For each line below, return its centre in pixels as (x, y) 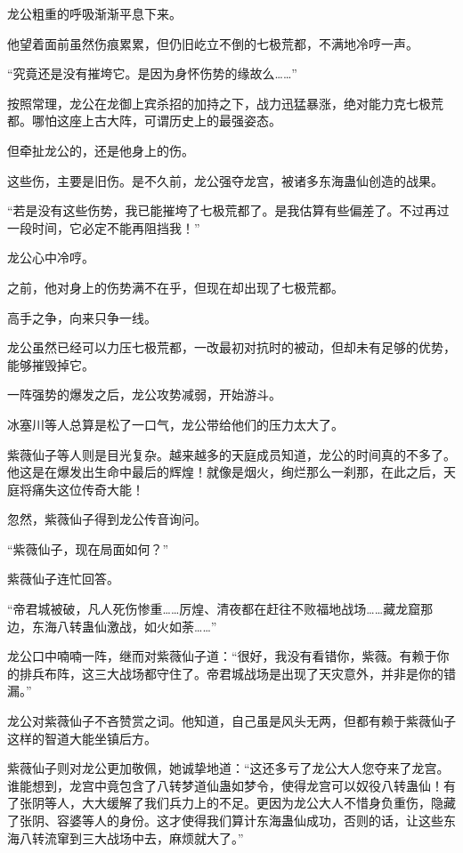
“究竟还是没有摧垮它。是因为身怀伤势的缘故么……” (152, 73)
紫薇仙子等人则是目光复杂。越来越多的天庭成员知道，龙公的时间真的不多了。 (231, 454)
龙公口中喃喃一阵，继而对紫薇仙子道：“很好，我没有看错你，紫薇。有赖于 (222, 656)
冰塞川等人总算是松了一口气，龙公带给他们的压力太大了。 (175, 424)
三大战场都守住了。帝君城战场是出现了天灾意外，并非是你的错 (275, 673)
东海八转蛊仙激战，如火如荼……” (124, 626)
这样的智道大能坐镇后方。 (82, 738)
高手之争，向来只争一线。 (82, 317)
